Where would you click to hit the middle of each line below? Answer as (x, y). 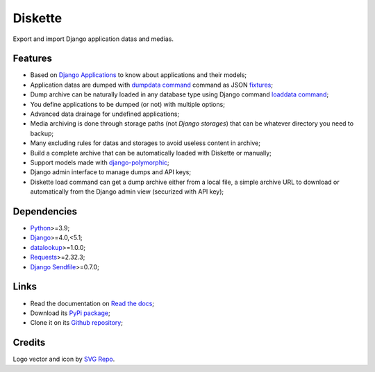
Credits (29, 343)
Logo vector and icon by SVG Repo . (64, 359)
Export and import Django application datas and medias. (93, 39)
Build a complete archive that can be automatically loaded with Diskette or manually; (151, 153)
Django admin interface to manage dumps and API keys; (110, 172)
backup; (42, 133)
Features (32, 59)
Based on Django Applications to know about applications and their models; (139, 75)
